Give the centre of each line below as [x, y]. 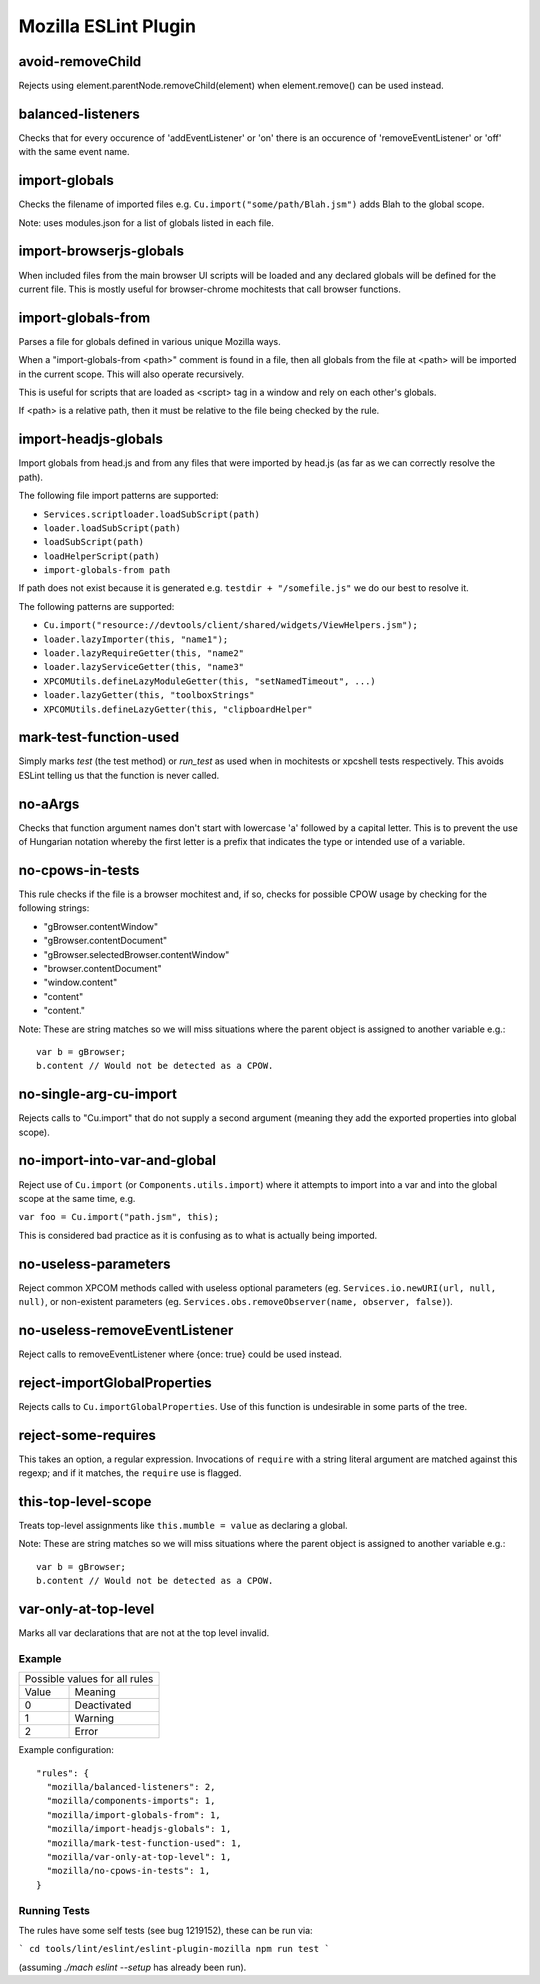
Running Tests [54, 1910]
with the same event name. [74, 152]
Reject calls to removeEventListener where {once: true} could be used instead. [180, 1354]
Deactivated [103, 1705]
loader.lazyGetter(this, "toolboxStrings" [149, 695]
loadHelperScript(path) [101, 556]
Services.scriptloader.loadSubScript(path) [151, 514]
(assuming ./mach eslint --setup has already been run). [132, 1967]
